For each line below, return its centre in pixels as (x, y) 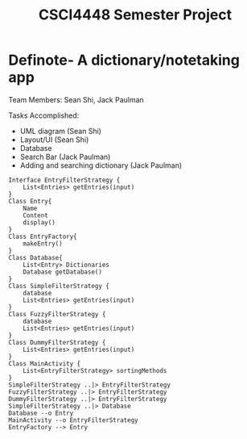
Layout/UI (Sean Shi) (54, 140)
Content (35, 215)
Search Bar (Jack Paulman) (65, 157)
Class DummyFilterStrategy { (57, 342)
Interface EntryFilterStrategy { (64, 180)
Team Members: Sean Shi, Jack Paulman (76, 99)
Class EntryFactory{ (43, 236)
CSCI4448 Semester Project (135, 15)
